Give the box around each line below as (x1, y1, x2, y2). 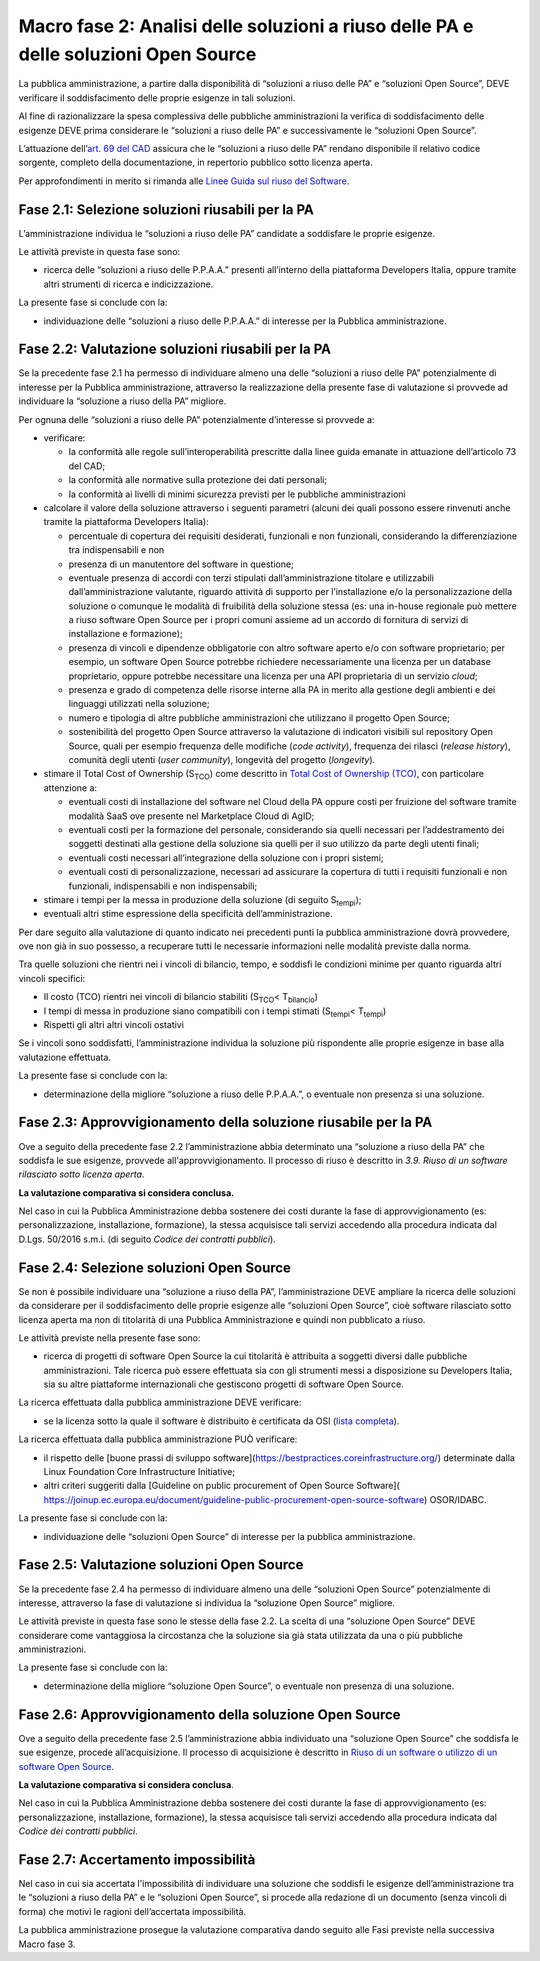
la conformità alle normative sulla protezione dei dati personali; (68, 474, 328, 486)
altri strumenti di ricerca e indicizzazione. (43, 278, 214, 290)
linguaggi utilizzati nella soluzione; (68, 698, 210, 710)
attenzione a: (43, 781, 98, 794)
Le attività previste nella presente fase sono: (18, 1331, 201, 1344)
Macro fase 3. (18, 1938, 76, 1950)
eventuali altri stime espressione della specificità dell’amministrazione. (43, 908, 334, 920)
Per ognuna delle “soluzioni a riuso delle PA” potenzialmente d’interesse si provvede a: (18, 413, 375, 425)
